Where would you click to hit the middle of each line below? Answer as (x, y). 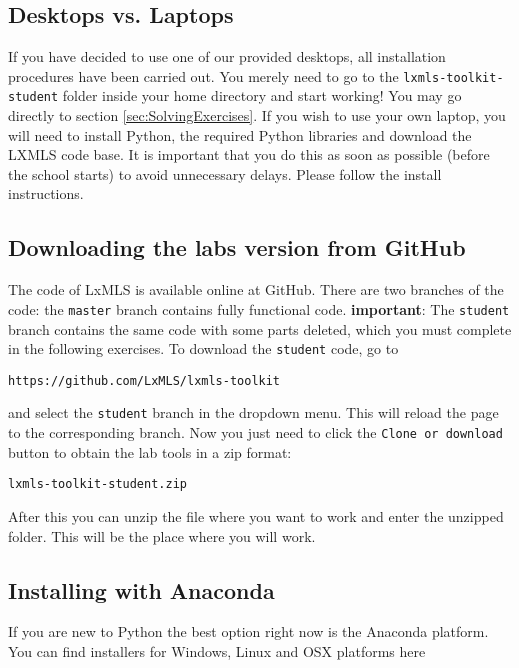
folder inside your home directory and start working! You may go (262, 95)
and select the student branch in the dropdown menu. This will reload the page (253, 412)
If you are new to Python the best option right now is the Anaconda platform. (248, 631)
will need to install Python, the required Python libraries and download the (240, 134)
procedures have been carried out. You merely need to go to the (203, 75)
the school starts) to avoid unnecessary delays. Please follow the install (225, 173)
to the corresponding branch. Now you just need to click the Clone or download (255, 432)
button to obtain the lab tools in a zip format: (150, 451)
